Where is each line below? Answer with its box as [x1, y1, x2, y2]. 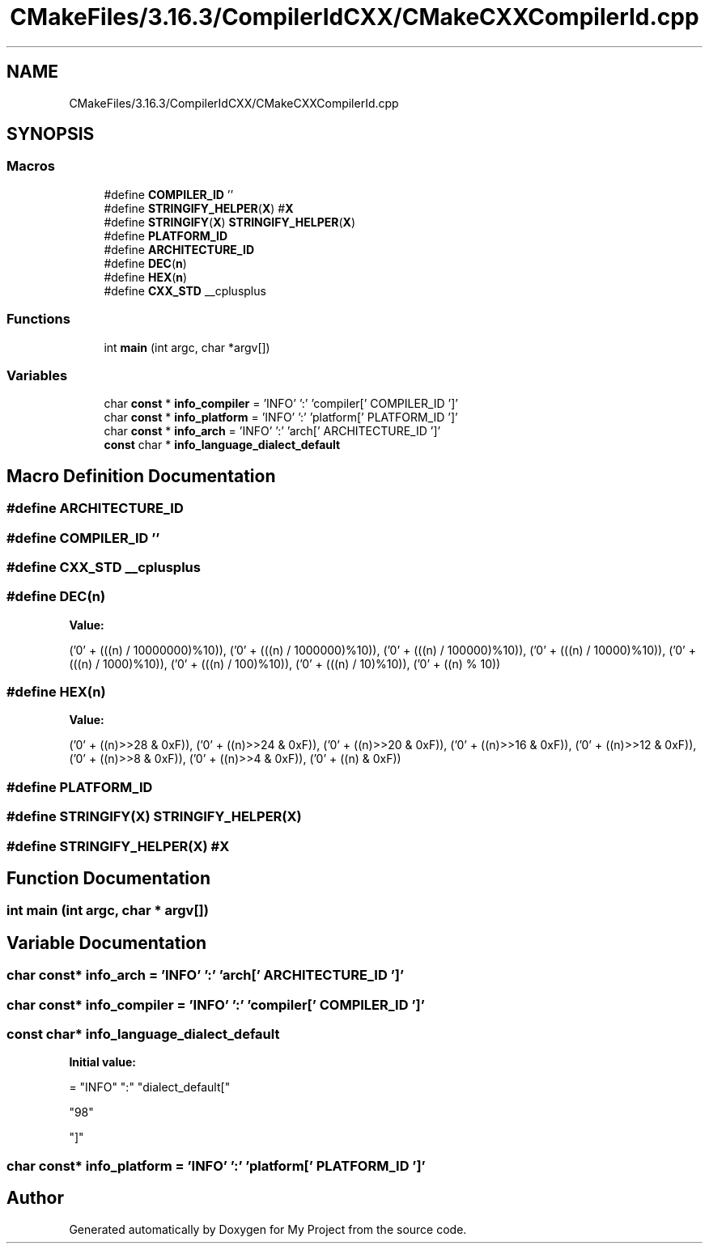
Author [6, 1188, 64, 1209]
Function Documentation [6, 867, 210, 888]
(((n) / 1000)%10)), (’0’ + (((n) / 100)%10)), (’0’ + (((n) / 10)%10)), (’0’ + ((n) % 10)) [69, 656, 501, 671]
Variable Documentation [6, 932, 207, 953]
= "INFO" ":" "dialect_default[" [69, 1080, 231, 1095]
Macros [6, 158, 55, 175]
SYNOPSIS [6, 124, 95, 145]
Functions [6, 311, 70, 328]
